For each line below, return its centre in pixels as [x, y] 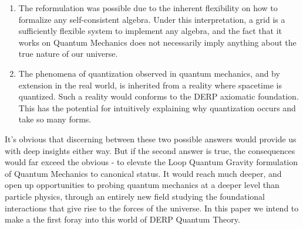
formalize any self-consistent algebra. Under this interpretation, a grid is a [152, 19]
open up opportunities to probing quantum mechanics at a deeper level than [142, 185]
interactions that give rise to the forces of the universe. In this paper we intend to [152, 208]
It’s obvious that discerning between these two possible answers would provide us [151, 139]
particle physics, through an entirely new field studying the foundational [135, 196]
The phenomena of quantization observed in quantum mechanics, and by [149, 73]
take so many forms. [55, 119]
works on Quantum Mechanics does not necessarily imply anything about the [157, 42]
